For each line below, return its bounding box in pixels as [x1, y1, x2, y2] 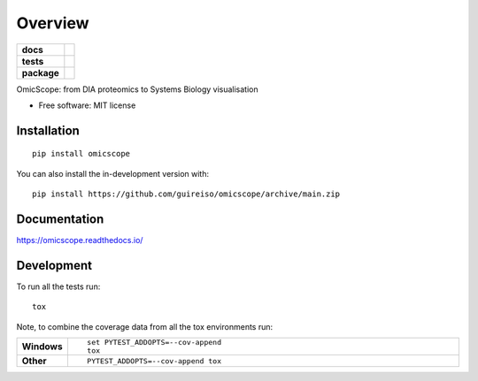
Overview [16, 13, 89, 33]
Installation [16, 123, 80, 138]
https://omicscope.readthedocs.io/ [16, 235, 143, 246]
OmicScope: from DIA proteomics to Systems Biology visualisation [16, 84, 258, 95]
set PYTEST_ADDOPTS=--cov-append [87, 338, 221, 347]
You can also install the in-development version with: [16, 168, 210, 179]
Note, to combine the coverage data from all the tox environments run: [16, 321, 274, 331]
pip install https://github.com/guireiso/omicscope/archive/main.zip [32, 189, 341, 199]
